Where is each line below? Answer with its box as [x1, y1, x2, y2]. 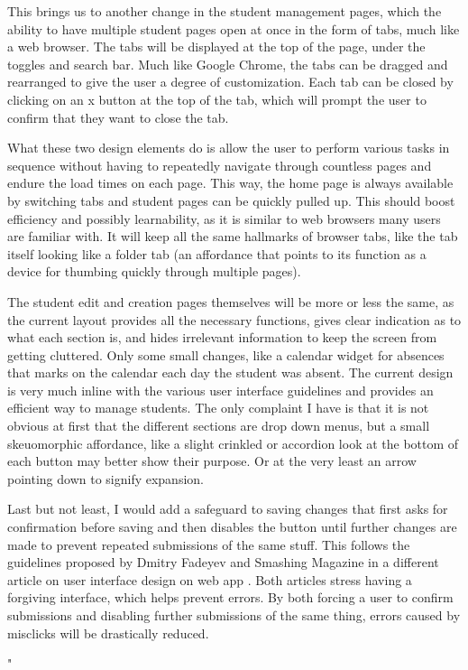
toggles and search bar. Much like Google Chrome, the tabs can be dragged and [7, 54, 448, 73]
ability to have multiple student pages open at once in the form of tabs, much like [7, 19, 460, 38]
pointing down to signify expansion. [7, 469, 204, 488]
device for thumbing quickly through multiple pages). [7, 262, 301, 281]
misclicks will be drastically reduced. [7, 623, 209, 642]
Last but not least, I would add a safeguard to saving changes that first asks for [7, 499, 448, 518]
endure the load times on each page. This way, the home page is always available [7, 173, 454, 192]
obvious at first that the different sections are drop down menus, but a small [7, 416, 430, 435]
